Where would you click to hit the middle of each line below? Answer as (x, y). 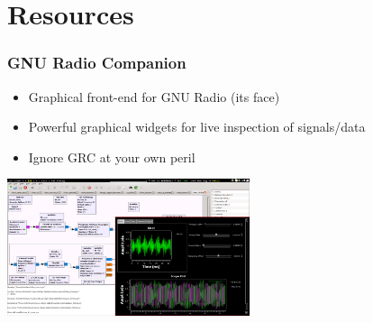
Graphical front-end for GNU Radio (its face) (154, 96)
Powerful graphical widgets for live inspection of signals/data (197, 127)
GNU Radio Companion (97, 63)
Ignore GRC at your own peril (112, 157)
